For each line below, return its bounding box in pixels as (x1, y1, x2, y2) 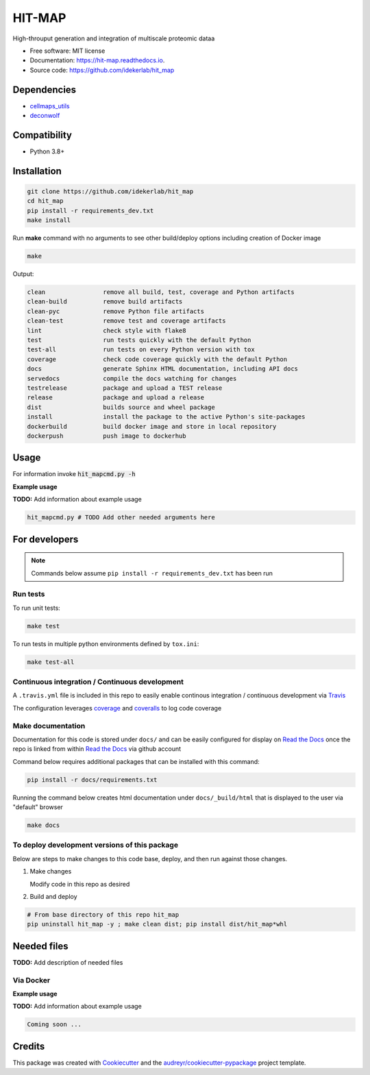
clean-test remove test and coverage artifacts (27, 317, 226, 325)
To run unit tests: (12, 604, 61, 612)
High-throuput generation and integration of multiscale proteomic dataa (12, 34, 215, 42)
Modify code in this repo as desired (29, 880, 130, 888)
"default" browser (12, 803, 63, 811)
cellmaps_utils (29, 101, 70, 110)
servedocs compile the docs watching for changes (27, 374, 237, 382)
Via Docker (12, 975, 51, 985)
